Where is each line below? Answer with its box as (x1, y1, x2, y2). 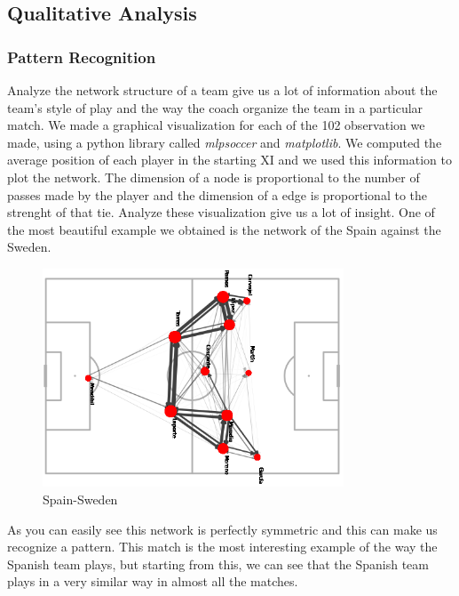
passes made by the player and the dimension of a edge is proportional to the (7, 185, 427, 204)
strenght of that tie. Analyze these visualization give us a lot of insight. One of (7, 203, 435, 221)
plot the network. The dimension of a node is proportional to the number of (7, 167, 420, 186)
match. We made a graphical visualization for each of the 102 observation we (7, 116, 425, 134)
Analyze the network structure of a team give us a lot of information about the (7, 81, 438, 99)
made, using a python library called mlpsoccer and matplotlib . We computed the (7, 133, 442, 151)
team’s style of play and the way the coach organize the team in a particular (7, 98, 423, 117)
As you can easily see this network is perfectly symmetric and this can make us (7, 519, 438, 538)
